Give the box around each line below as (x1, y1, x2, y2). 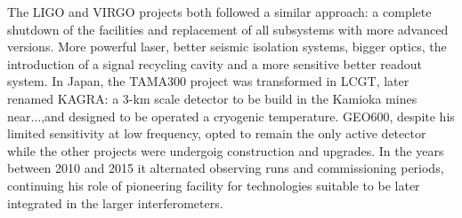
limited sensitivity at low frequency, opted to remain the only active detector (7, 124, 426, 143)
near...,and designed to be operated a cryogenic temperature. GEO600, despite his (7, 106, 455, 125)
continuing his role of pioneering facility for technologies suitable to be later (7, 175, 420, 194)
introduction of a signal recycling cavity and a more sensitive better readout (7, 54, 422, 73)
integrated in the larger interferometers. (7, 193, 223, 212)
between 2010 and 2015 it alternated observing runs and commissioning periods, (7, 159, 444, 177)
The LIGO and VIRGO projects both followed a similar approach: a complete (7, 3, 432, 20)
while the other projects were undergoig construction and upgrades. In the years (7, 141, 444, 160)
